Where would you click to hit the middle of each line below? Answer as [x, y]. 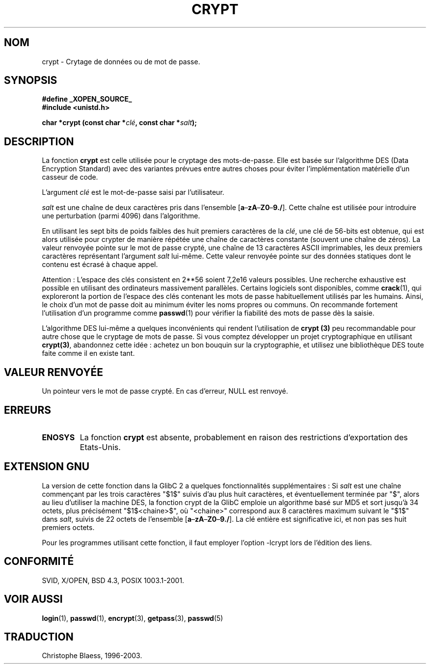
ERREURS [28, 410]
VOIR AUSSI [33, 599]
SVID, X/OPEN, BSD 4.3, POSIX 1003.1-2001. [113, 580]
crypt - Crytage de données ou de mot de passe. [121, 61]
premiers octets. [68, 527]
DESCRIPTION [39, 141]
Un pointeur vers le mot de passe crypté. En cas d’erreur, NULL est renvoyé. [165, 391]
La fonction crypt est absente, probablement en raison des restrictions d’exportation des [244, 437]
